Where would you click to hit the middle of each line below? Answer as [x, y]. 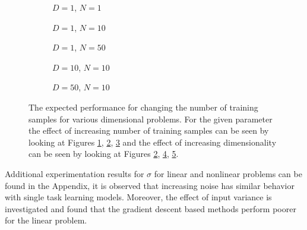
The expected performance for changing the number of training [143, 107]
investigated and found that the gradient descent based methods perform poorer [151, 208]
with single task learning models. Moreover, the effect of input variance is [138, 197]
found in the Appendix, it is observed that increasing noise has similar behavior [150, 185]
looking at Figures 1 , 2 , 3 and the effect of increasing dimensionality [153, 142]
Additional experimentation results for [75, 173]
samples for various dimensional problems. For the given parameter [151, 119]
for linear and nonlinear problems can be [228, 173]
